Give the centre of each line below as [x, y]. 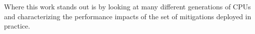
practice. [17, 26]
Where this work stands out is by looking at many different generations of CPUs [127, 6]
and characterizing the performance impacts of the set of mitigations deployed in [128, 16]
